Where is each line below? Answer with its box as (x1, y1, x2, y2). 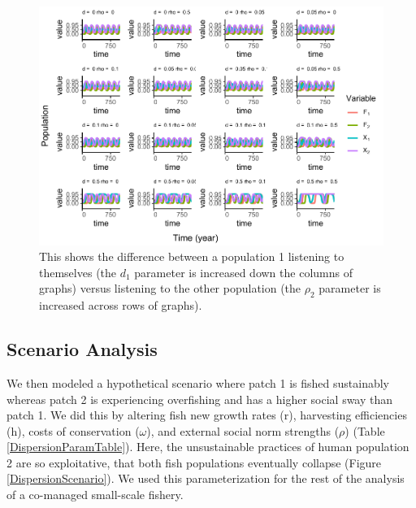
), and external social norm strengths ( (146, 422, 340, 439)
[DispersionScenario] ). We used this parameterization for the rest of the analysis (6, 470, 405, 487)
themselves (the (39, 263, 117, 280)
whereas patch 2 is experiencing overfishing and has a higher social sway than (6, 390, 393, 407)
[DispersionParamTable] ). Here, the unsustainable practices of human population (6, 438, 409, 455)
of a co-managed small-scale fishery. (6, 486, 184, 503)
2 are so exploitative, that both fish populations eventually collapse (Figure (6, 454, 382, 471)
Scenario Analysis (6, 336, 158, 362)
